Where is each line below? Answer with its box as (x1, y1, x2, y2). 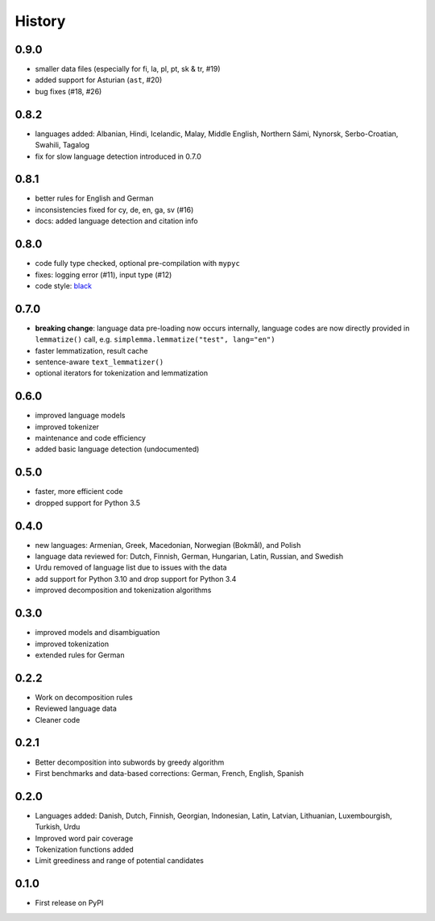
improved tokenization (35, 639, 109, 649)
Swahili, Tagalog (35, 140, 90, 150)
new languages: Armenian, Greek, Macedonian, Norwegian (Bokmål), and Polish (35, 540, 301, 550)
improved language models (35, 411, 126, 421)
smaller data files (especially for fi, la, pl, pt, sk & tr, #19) (35, 64, 221, 74)
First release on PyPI (35, 898, 104, 908)
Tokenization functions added (35, 844, 135, 854)
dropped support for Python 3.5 (35, 498, 141, 508)
